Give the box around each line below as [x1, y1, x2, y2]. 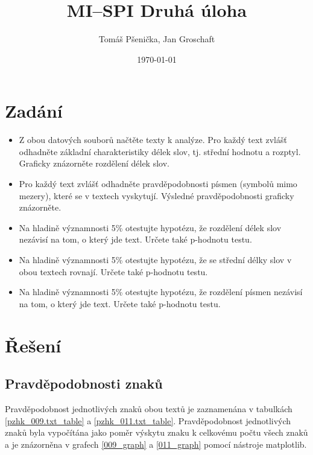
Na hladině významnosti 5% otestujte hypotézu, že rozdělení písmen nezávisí [19, 285, 303, 298]
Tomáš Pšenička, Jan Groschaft [98, 33, 215, 45]
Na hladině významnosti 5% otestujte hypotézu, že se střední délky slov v [19, 253, 292, 266]
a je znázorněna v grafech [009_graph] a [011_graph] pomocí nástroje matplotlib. [5, 437, 307, 450]
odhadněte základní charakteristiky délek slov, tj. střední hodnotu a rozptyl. [19, 145, 301, 157]
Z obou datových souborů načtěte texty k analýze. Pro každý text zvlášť [19, 133, 287, 146]
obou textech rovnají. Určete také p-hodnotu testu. [19, 265, 208, 278]
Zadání [5, 98, 63, 123]
